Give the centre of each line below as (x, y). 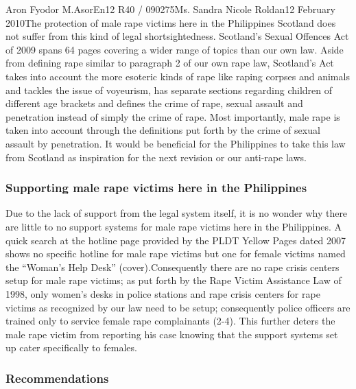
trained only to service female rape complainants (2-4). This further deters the (170, 321)
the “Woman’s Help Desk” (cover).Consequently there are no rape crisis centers (173, 267)
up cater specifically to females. (71, 347)
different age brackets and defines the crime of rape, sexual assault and (154, 103)
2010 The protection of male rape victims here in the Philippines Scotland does (171, 22)
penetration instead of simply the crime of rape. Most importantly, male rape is (173, 116)
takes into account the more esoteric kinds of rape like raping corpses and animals (178, 76)
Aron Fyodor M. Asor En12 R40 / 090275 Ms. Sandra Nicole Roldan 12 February (170, 9)
